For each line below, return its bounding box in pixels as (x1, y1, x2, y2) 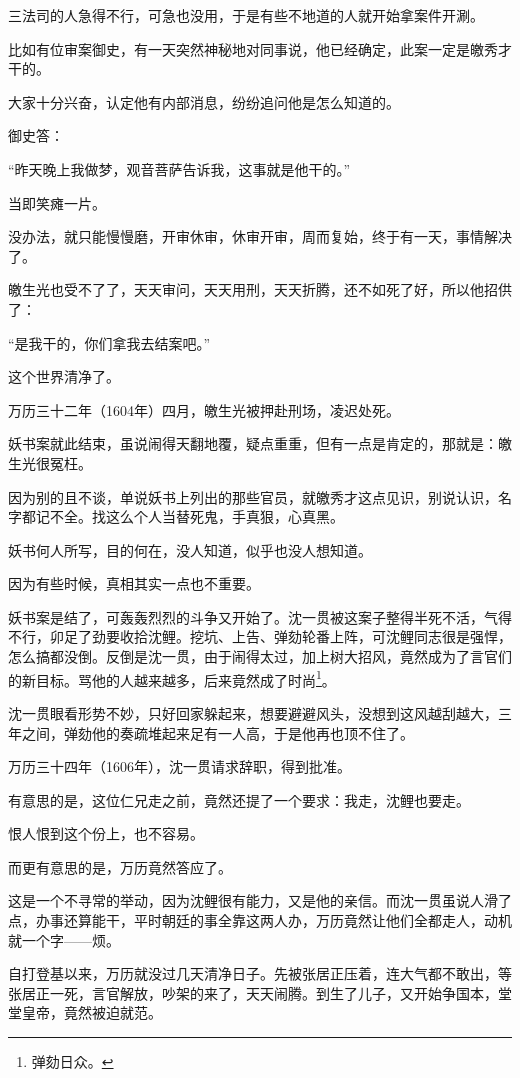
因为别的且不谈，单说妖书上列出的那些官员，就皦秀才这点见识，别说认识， (8, 486, 498, 507)
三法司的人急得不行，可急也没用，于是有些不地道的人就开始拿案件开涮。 (8, 5, 484, 25)
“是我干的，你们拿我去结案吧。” (8, 332, 211, 353)
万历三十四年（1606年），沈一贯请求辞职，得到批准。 (8, 756, 351, 777)
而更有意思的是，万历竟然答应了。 (8, 856, 232, 877)
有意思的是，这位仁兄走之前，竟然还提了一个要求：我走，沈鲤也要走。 (8, 789, 470, 810)
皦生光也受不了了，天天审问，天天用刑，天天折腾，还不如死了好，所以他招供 (8, 279, 512, 300)
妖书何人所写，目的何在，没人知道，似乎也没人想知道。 (8, 539, 372, 560)
